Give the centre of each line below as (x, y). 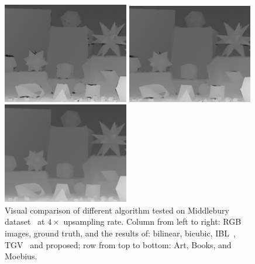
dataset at (25, 221)
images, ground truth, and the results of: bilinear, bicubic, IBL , (120, 233)
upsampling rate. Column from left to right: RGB (152, 221)
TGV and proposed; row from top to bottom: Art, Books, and (118, 244)
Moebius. (21, 256)
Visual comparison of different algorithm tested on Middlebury (117, 210)
